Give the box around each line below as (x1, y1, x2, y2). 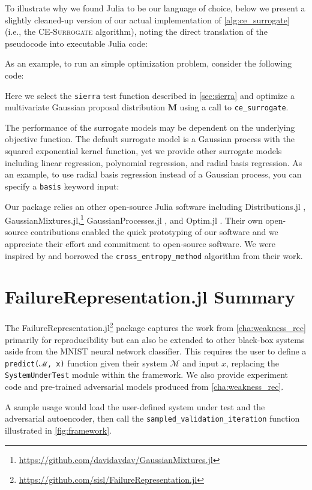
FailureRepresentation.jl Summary (5, 284, 295, 309)
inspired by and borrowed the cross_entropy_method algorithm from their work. (5, 249, 303, 261)
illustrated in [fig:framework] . (5, 423, 112, 436)
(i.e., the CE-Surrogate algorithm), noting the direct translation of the (5, 25, 268, 38)
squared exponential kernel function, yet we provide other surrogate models (5, 145, 282, 157)
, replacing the (226, 356, 279, 369)
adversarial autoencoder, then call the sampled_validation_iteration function (5, 412, 300, 425)
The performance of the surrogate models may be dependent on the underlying (5, 121, 295, 133)
